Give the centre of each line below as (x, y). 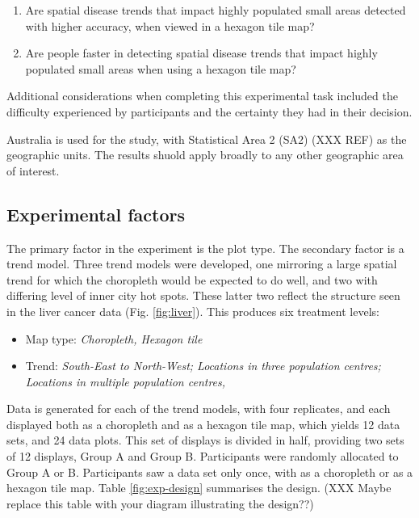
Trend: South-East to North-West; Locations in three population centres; (203, 366)
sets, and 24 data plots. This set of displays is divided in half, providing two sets (205, 440)
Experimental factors (96, 214)
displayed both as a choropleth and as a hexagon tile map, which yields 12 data (203, 424)
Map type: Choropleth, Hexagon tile (114, 338)
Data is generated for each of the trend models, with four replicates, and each (199, 409)
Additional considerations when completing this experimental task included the (202, 96)
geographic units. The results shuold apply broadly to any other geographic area (205, 155)
